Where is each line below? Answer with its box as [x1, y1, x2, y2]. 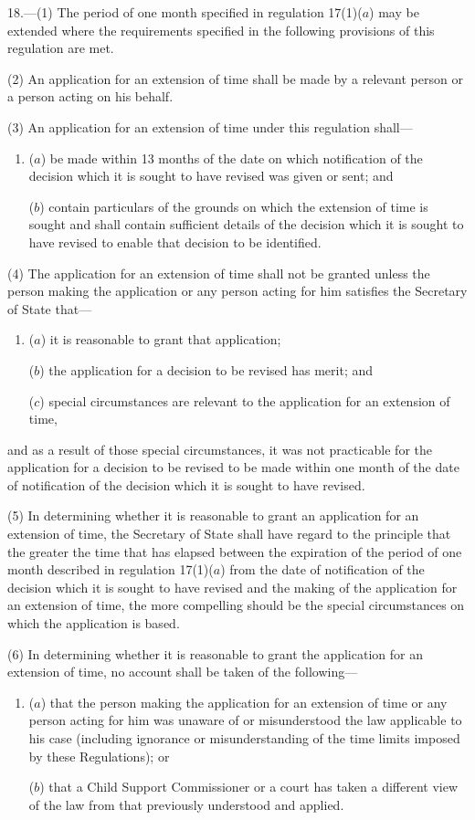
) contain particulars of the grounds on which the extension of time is [39, 196, 428, 216]
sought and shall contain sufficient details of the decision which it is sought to [28, 215, 464, 234]
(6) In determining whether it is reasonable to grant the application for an [7, 644, 423, 663]
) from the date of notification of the [220, 560, 425, 579]
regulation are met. [7, 38, 114, 58]
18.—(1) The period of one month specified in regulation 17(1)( [7, 3, 363, 21]
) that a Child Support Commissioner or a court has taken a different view [39, 777, 459, 796]
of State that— [7, 299, 92, 318]
